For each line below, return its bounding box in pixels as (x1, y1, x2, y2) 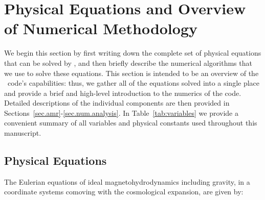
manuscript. (4, 128, 41, 138)
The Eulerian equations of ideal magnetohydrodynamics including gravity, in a (4, 176, 250, 187)
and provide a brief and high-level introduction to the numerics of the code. (4, 87, 241, 98)
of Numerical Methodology (4, 18, 198, 39)
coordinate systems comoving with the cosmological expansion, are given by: (4, 186, 244, 197)
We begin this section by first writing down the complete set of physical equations (4, 47, 261, 58)
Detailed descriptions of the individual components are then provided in (4, 97, 230, 108)
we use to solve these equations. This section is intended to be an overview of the (4, 67, 259, 78)
